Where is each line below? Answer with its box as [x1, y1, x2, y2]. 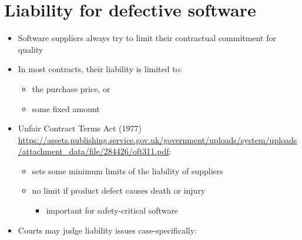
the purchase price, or [32, 82, 110, 94]
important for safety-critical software [46, 204, 179, 217]
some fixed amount [32, 102, 100, 114]
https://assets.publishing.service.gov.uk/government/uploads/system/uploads [18, 133, 297, 146]
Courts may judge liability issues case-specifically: [18, 224, 197, 236]
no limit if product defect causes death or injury [32, 184, 206, 197]
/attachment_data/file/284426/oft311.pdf [18, 145, 169, 157]
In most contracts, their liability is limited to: [18, 63, 182, 75]
